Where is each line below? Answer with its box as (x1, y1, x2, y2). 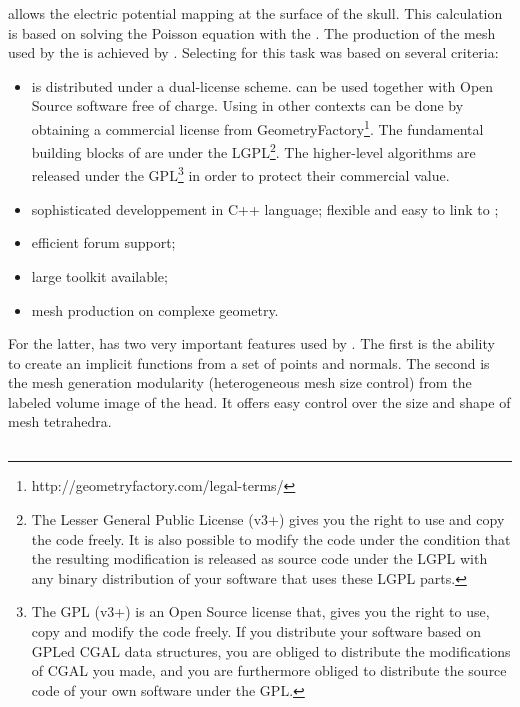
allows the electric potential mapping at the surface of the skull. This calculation (8, 3, 503, 23)
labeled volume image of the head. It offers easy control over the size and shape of (8, 391, 511, 412)
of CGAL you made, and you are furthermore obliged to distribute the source (31, 660, 507, 681)
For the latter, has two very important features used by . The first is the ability (8, 333, 495, 354)
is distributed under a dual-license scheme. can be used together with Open (31, 75, 494, 96)
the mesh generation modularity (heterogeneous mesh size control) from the (8, 372, 472, 393)
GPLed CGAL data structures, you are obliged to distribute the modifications (31, 640, 511, 661)
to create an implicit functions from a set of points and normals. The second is (8, 352, 490, 373)
